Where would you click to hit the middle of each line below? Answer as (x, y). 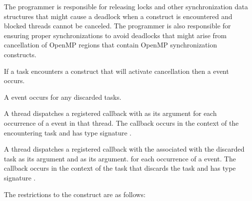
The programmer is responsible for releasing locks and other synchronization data (126, 6)
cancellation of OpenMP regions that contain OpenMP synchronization (111, 45)
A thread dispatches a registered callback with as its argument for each (110, 113)
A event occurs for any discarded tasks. (63, 97)
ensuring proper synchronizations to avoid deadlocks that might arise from (115, 35)
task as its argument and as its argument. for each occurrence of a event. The (120, 158)
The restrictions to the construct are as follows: (75, 194)
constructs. (20, 54)
